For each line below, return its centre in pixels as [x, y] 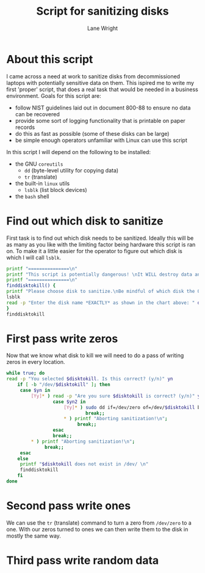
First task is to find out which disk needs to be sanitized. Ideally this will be [100, 238]
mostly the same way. [34, 536]
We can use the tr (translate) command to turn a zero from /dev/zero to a [99, 523]
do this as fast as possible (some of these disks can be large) [92, 133]
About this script [50, 59]
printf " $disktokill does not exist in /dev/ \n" [84, 464]
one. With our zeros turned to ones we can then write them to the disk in [97, 529]
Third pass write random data [83, 560]
